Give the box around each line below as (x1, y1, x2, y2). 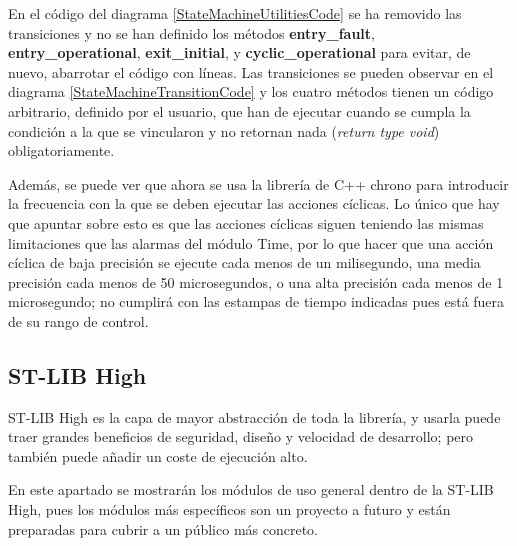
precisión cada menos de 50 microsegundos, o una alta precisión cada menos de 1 (8, 271, 504, 292)
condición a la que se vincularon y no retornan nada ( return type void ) (8, 120, 440, 141)
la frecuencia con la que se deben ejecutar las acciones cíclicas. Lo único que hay (8, 193, 500, 214)
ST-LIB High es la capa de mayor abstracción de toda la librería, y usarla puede (8, 406, 501, 427)
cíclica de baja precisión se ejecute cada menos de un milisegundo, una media (8, 252, 481, 273)
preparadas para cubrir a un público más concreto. (8, 518, 318, 539)
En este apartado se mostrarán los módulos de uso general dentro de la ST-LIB (8, 479, 494, 500)
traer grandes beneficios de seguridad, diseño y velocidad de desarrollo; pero (8, 426, 474, 447)
